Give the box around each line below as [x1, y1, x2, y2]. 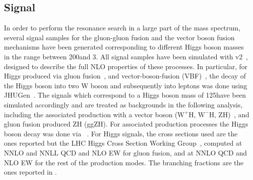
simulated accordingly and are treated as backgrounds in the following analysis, [4, 99, 243, 109]
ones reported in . [4, 167, 57, 177]
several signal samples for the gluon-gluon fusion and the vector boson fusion [4, 32, 235, 42]
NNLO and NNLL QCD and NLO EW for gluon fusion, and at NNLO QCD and [4, 147, 247, 157]
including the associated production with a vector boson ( [4, 109, 177, 119]
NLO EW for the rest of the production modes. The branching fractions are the [4, 157, 244, 167]
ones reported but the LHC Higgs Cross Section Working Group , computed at [4, 138, 242, 148]
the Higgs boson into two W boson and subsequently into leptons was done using [4, 80, 248, 90]
